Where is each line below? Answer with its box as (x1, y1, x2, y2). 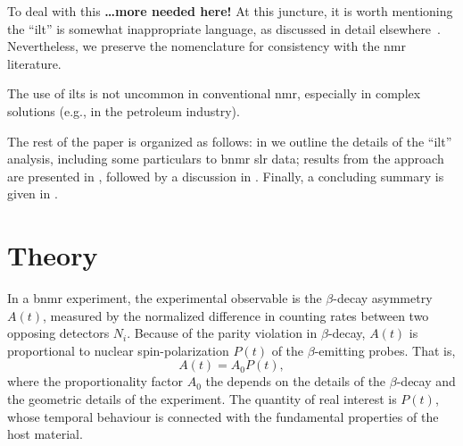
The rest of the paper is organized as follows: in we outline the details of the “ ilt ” (7, 131, 452, 150)
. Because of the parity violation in (127, 324, 318, 342)
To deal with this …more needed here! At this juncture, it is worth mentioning (7, 2, 453, 20)
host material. (7, 425, 83, 443)
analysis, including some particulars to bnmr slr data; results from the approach (7, 149, 444, 168)
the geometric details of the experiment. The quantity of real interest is (7, 390, 397, 408)
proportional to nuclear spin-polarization (7, 341, 229, 359)
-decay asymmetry (333, 289, 433, 307)
